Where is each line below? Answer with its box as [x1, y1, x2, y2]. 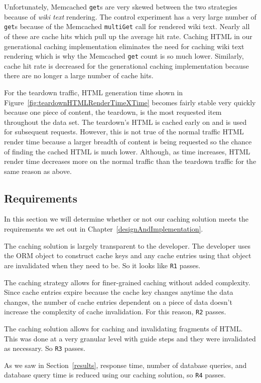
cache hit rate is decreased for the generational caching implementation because [4, 60, 249, 71]
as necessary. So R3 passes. [4, 343, 85, 353]
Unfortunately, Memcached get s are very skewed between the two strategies [4, 2, 237, 12]
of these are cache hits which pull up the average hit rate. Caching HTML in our [4, 31, 252, 41]
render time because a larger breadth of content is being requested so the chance [4, 136, 252, 146]
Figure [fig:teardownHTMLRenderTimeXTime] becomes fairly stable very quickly [4, 97, 256, 107]
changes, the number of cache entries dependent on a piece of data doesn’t [4, 296, 232, 307]
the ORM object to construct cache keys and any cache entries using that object [4, 250, 251, 261]
